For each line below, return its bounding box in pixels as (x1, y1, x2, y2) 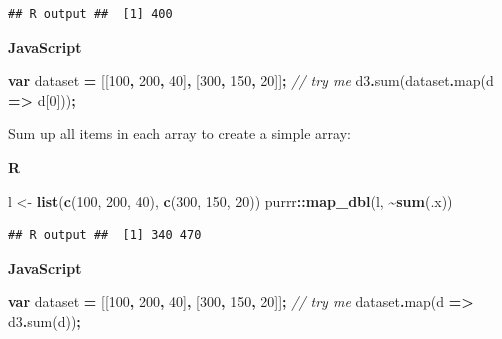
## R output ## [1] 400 (8, 7, 173, 21)
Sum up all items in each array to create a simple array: (8, 123, 351, 144)
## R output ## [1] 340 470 (8, 228, 202, 243)
